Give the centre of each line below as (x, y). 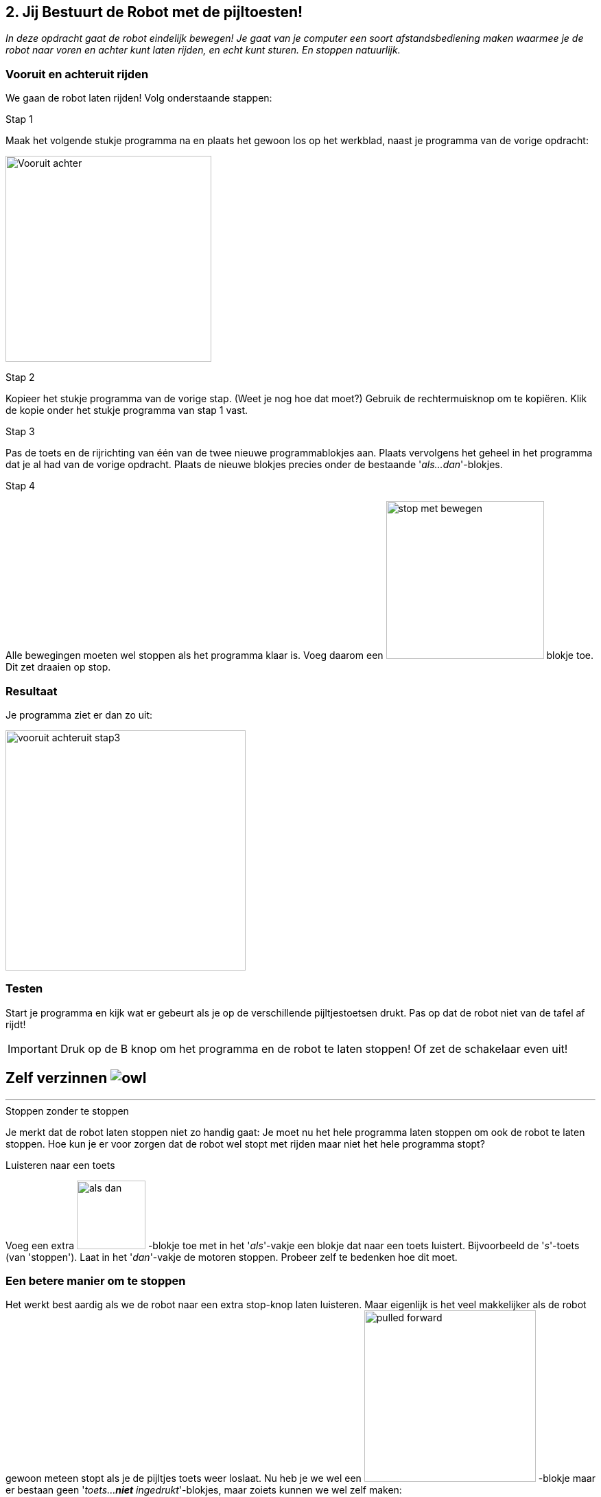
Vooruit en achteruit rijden (77, 74)
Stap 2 (20, 378)
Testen (24, 989)
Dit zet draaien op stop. (58, 667)
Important (33, 1048)
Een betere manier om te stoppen (96, 1280)
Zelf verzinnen (57, 1078)
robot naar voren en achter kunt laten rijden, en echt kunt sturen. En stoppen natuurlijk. (203, 50)
